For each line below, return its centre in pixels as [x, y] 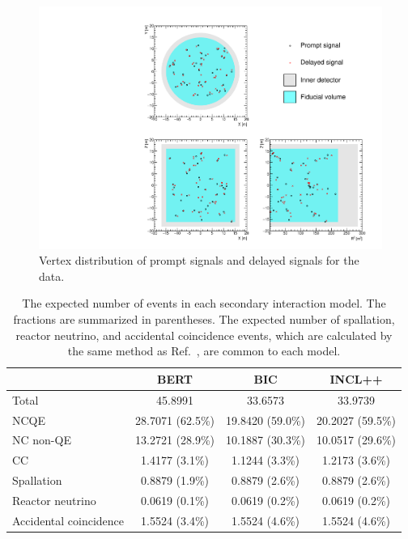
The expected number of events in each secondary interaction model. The [204, 303]
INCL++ [356, 378]
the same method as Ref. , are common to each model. [204, 351]
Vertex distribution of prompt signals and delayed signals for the [199, 260]
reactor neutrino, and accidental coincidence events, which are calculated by [204, 335]
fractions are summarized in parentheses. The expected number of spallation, [204, 319]
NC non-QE [42, 440]
